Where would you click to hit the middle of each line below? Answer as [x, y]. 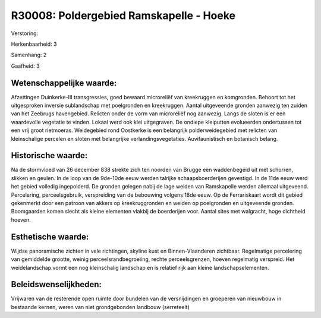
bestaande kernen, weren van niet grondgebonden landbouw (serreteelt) [100, 307]
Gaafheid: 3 [25, 66]
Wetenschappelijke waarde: [64, 83]
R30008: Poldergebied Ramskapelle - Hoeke [123, 15]
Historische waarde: [49, 155]
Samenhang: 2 [29, 55]
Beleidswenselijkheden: [56, 284]
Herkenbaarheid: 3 [34, 44]
